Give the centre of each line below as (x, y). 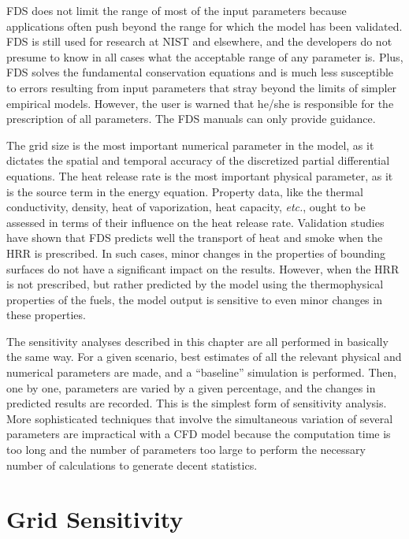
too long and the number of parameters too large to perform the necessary (186, 450)
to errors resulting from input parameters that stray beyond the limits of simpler (202, 87)
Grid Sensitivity (95, 519)
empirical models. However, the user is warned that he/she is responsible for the (200, 103)
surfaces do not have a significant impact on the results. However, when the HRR (203, 268)
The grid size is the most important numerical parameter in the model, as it (190, 145)
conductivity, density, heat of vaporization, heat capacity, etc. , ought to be (186, 207)
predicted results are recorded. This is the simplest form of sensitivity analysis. (197, 403)
